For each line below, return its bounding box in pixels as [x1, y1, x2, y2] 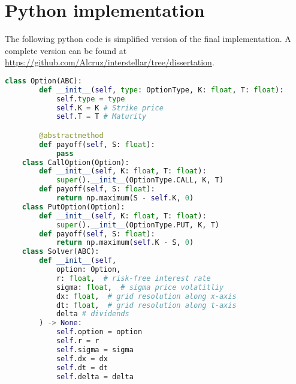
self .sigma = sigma [56, 345, 134, 354]
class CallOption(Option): [22, 158, 129, 167]
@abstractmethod [39, 131, 104, 140]
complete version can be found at [5, 44, 127, 56]
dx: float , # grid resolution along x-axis [56, 292, 237, 301]
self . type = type [56, 94, 125, 103]
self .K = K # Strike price [56, 103, 164, 112]
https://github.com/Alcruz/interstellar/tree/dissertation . [5, 56, 215, 68]
